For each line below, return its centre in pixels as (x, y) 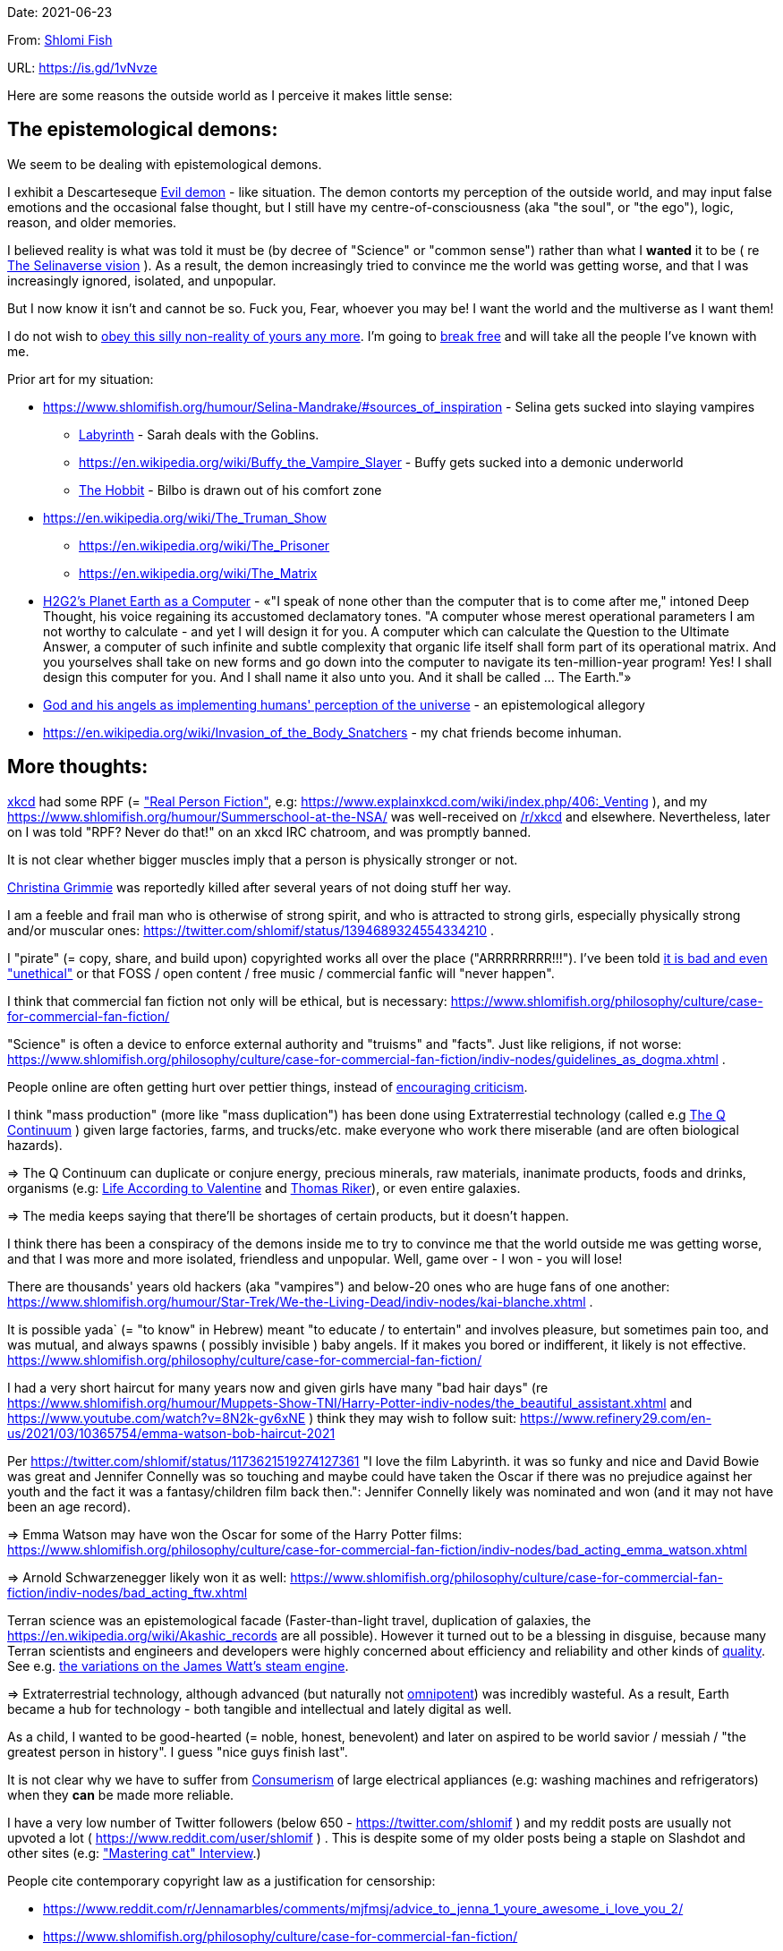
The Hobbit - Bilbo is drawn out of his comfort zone (230, 490)
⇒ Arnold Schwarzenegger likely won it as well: (147, 1577)
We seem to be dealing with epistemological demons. (165, 164)
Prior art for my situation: (81, 379)
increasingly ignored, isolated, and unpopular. (142, 280)
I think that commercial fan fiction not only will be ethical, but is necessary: (227, 1001)
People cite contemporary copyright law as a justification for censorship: (221, 1880)
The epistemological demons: (143, 130)
